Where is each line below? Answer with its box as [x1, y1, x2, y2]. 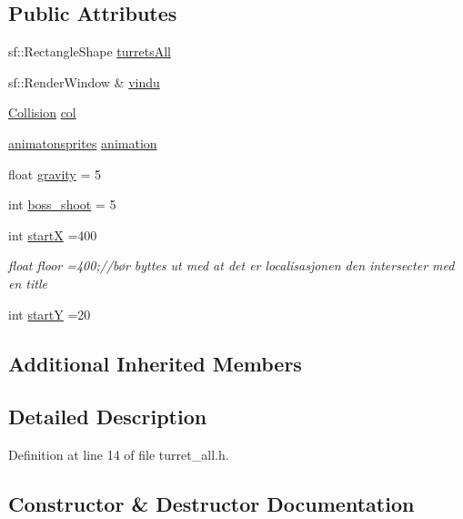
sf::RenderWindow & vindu [8, 72, 160, 91]
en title [8, 273, 47, 292]
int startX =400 [8, 225, 97, 244]
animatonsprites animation [8, 133, 157, 152]
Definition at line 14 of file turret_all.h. [8, 445, 229, 464]
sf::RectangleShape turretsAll [8, 42, 171, 61]
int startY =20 [8, 304, 91, 323]
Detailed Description [8, 402, 207, 431]
